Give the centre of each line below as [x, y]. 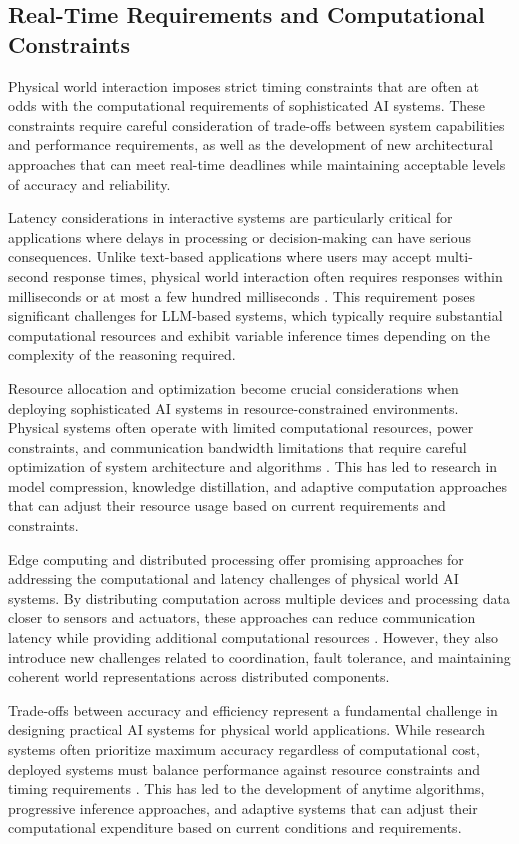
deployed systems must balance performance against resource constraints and [244, 768]
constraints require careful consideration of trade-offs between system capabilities [256, 124]
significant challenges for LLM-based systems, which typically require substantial [255, 315]
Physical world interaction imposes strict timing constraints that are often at [244, 85]
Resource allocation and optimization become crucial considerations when [233, 387]
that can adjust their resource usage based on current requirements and [227, 505]
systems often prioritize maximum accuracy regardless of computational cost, [244, 749]
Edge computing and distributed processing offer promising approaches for [236, 558]
